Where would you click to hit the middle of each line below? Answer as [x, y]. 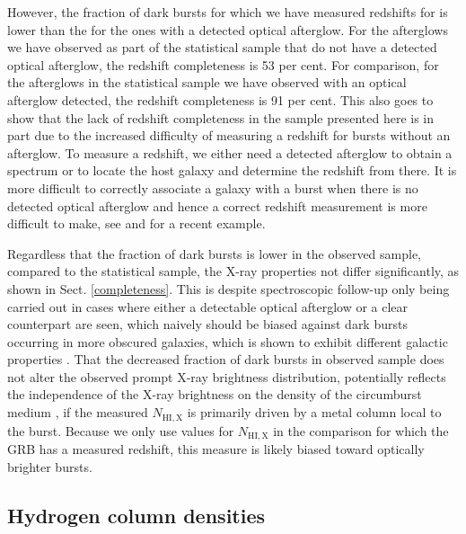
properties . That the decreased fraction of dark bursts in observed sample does [226, 359]
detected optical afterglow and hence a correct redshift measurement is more [217, 205]
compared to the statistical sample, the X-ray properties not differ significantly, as [233, 271]
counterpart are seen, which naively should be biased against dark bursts [207, 324]
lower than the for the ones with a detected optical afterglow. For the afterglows [228, 29]
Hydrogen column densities [136, 515]
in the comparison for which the [361, 430]
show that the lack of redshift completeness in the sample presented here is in [221, 117]
